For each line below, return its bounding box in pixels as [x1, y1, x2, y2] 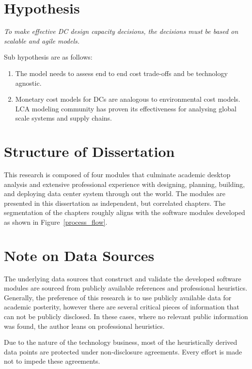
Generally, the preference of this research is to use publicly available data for [4, 292, 232, 302]
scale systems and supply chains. [15, 113, 112, 123]
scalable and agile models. [4, 35, 80, 46]
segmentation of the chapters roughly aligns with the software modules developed [4, 207, 245, 217]
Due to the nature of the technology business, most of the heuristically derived [4, 337, 237, 347]
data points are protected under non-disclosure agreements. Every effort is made [4, 346, 242, 356]
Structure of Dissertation [4, 141, 175, 161]
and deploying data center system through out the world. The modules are [4, 188, 225, 199]
